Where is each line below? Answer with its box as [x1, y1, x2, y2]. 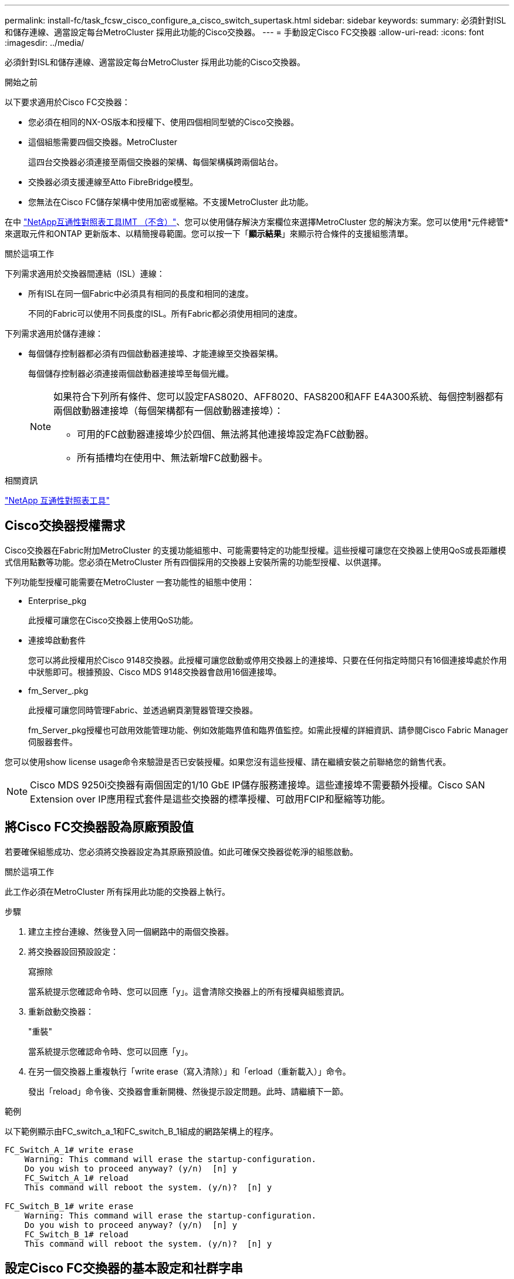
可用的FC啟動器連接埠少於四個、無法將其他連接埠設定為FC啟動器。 [77, 428, 374, 440]
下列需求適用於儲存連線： [5, 328, 103, 338]
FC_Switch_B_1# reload [24, 1229, 128, 1239]
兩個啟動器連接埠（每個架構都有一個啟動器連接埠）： [53, 405, 284, 417]
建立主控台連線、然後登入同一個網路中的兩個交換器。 [28, 926, 234, 936]
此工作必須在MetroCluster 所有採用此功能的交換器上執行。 [5, 886, 230, 897]
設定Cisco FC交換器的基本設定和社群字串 [5, 1261, 244, 1276]
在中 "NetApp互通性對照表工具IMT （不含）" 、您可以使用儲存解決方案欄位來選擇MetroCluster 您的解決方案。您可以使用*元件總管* [5, 217, 509, 227]
